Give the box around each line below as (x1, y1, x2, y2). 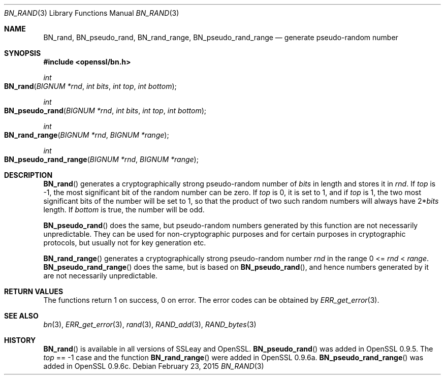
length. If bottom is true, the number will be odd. (43, 205, 205, 214)
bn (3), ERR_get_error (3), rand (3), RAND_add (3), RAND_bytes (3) (43, 320, 257, 329)
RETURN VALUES (4, 287, 63, 296)
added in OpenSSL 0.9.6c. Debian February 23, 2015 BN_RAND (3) (43, 362, 264, 370)
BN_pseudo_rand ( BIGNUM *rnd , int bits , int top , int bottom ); (4, 106, 207, 115)
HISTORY (4, 336, 36, 344)
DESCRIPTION (4, 171, 53, 179)
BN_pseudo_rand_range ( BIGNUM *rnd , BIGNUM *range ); (4, 155, 199, 164)
